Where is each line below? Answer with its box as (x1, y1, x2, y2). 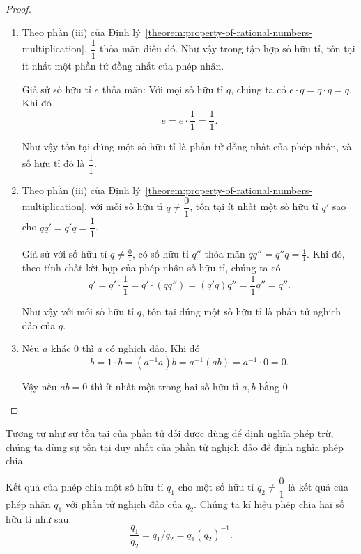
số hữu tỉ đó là (22, 156, 85, 171)
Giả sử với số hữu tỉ (22, 246, 107, 261)
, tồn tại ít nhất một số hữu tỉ (190, 199, 318, 214)
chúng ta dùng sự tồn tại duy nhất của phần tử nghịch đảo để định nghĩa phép (6, 439, 344, 454)
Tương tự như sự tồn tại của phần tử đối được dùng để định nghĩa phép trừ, (6, 425, 334, 440)
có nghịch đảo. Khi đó (105, 341, 200, 356)
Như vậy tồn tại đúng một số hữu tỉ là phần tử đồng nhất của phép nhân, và (22, 139, 352, 154)
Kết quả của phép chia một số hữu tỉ (6, 480, 164, 494)
